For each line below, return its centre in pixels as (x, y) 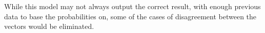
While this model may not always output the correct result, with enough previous (132, 6)
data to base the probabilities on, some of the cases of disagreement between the (130, 16)
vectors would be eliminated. (49, 26)
